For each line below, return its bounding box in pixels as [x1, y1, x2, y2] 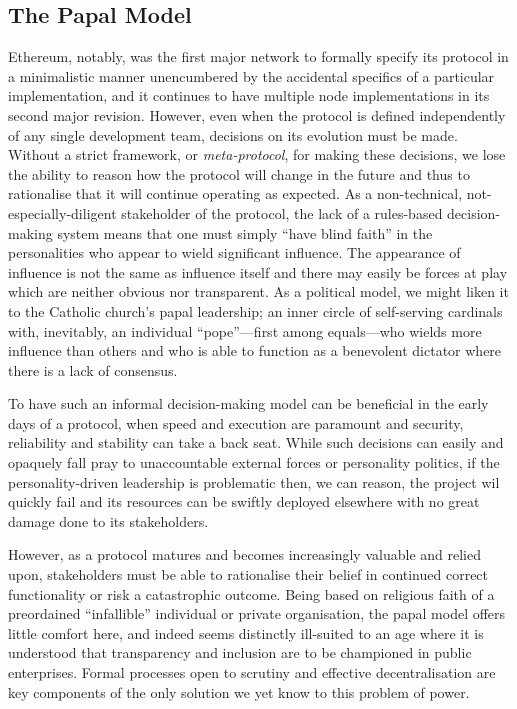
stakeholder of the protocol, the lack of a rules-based [121, 202, 443, 223]
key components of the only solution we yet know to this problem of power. [8, 681, 470, 702]
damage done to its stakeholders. [8, 510, 209, 531]
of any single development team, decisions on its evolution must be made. [8, 124, 458, 145]
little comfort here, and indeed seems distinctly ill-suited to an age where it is [8, 622, 484, 643]
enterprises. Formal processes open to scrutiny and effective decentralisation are [8, 662, 496, 683]
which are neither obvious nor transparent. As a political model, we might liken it [8, 281, 509, 302]
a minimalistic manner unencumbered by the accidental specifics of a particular [8, 65, 495, 86]
